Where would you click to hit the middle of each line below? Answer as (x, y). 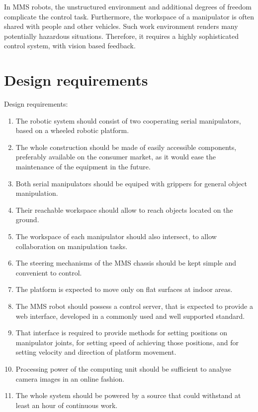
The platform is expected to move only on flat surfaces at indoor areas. (124, 289)
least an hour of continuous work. (67, 405)
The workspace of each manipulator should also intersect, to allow (116, 236)
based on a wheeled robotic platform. (72, 130)
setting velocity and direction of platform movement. (96, 352)
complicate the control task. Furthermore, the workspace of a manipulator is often (129, 16)
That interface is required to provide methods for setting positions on (122, 333)
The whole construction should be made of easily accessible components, (126, 147)
